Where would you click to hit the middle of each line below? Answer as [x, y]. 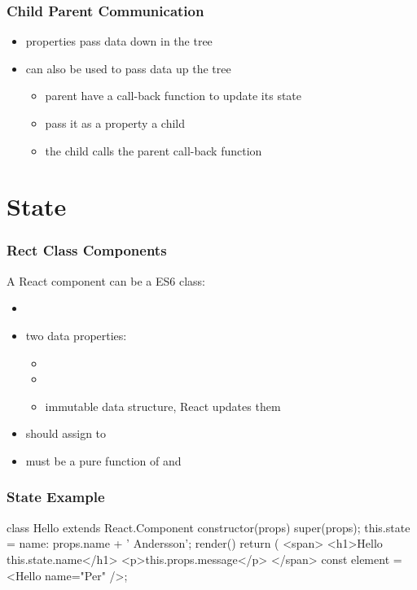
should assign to [66, 433]
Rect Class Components [87, 250]
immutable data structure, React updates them [163, 406]
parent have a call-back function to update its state [173, 96]
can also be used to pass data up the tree [128, 68]
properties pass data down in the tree [119, 41]
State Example [56, 497]
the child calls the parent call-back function [154, 150]
